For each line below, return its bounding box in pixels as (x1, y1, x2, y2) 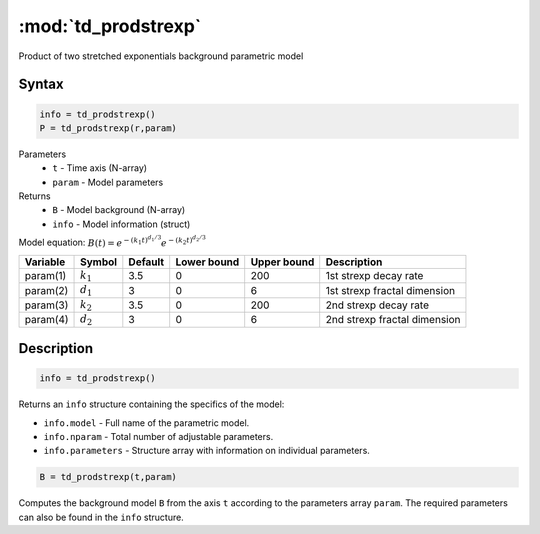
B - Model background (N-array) (52, 204, 186, 216)
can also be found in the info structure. (18, 511, 184, 523)
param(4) (24, 313, 69, 327)
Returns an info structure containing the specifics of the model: (18, 398, 285, 410)
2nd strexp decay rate (325, 298, 430, 312)
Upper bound (250, 255, 315, 269)
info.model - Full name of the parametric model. (43, 416, 250, 429)
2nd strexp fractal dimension (325, 313, 461, 327)
